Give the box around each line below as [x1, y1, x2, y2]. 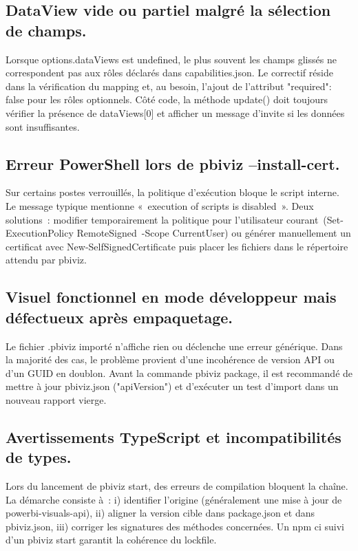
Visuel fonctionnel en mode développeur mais [6, 286, 337, 307]
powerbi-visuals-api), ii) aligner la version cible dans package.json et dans [6, 506, 315, 520]
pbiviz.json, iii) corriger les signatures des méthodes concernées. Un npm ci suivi [6, 519, 344, 533]
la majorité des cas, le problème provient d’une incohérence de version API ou [6, 352, 335, 367]
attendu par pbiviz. [6, 252, 87, 267]
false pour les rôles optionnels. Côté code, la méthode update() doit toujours [6, 92, 328, 107]
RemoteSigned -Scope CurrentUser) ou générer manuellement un [76, 226, 351, 240]
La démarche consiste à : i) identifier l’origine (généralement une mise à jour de [6, 492, 342, 506]
